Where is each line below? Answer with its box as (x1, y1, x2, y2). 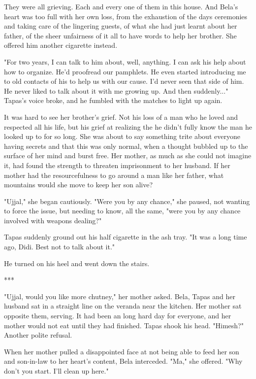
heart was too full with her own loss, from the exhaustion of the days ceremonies (4, 11, 248, 21)
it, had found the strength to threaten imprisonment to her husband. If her (4, 160, 230, 170)
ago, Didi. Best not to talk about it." (4, 241, 115, 252)
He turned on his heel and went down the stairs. (4, 258, 150, 268)
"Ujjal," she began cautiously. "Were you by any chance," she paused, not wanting (4, 196, 250, 206)
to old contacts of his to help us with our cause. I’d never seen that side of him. (4, 76, 244, 86)
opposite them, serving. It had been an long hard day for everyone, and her (4, 310, 231, 321)
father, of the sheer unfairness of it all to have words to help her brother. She (4, 30, 237, 40)
